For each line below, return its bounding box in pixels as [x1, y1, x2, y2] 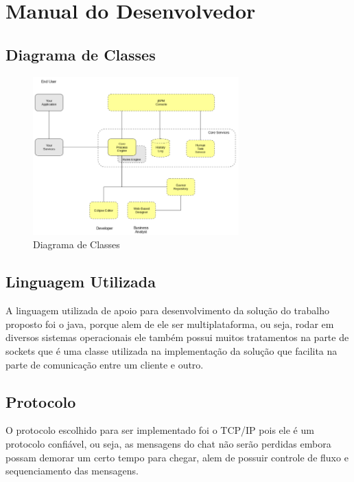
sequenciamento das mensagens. [5, 463, 139, 478]
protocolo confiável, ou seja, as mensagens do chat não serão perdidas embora [5, 437, 331, 451]
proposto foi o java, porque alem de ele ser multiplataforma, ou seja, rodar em [5, 316, 334, 331]
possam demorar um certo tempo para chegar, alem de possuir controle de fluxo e [5, 450, 349, 464]
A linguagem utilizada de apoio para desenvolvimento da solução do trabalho [5, 303, 329, 318]
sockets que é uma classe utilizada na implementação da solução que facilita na [5, 344, 338, 358]
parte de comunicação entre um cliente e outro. [5, 357, 204, 371]
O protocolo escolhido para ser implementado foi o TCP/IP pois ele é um [5, 423, 314, 437]
